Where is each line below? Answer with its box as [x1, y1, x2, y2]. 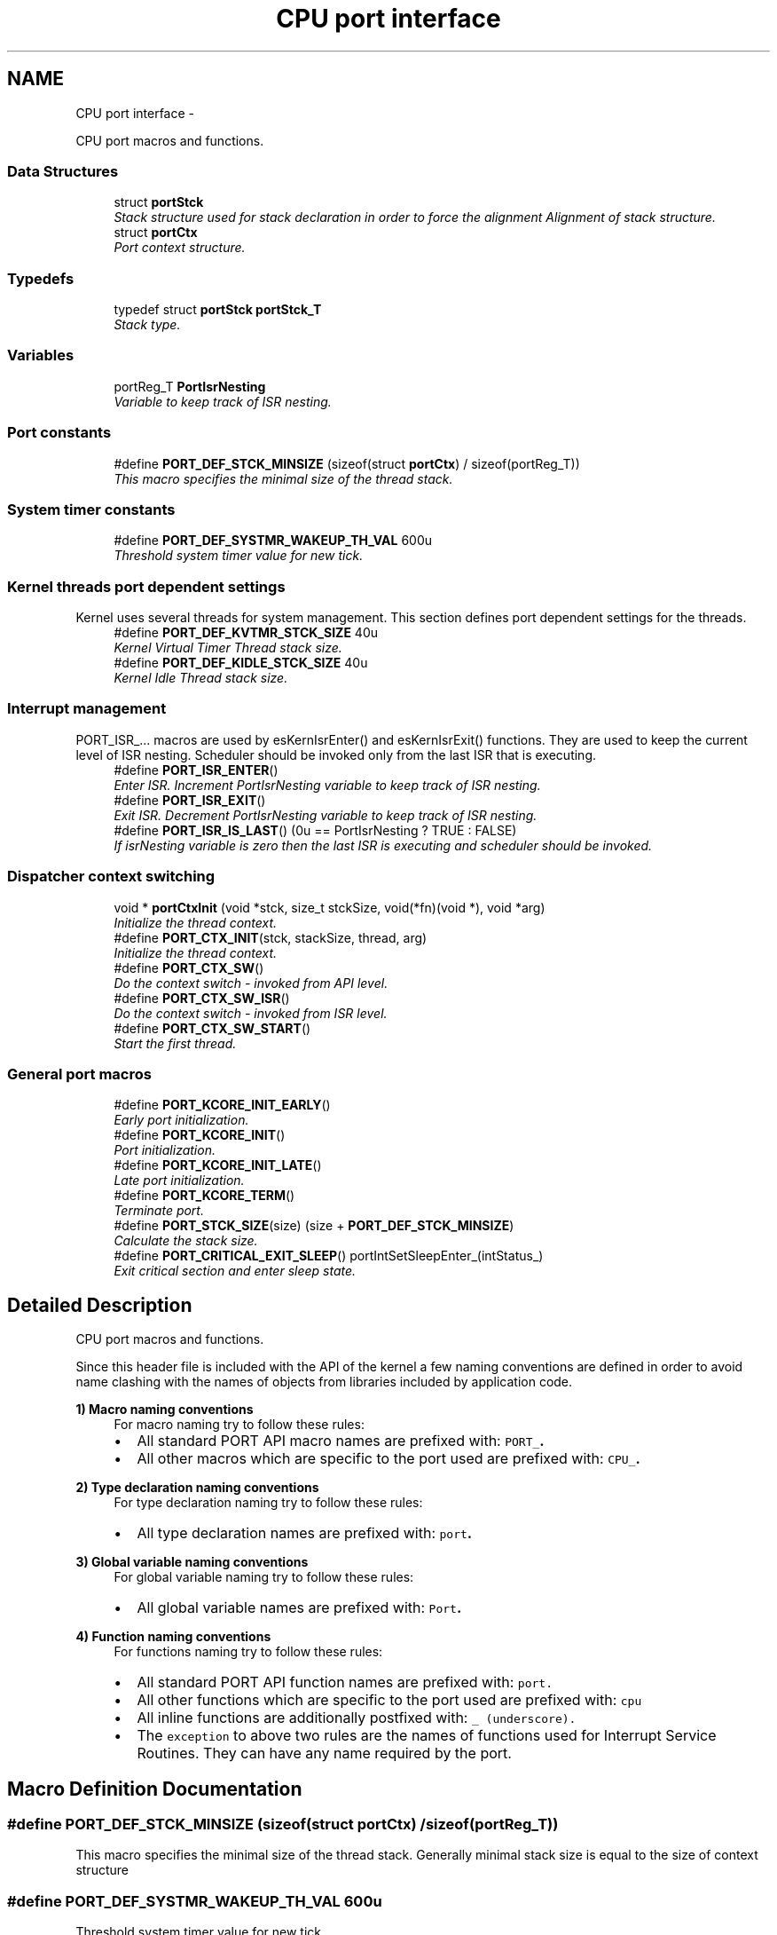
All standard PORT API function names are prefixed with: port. [137, 1673, 553, 1692]
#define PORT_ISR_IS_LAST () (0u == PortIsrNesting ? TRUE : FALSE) [114, 822, 517, 838]
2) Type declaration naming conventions [75, 1480, 319, 1496]
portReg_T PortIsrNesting [114, 378, 266, 394]
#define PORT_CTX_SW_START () [114, 1020, 311, 1036]
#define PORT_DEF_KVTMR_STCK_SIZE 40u [114, 625, 378, 641]
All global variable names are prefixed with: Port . [137, 1599, 462, 1617]
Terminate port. [114, 1203, 204, 1219]
